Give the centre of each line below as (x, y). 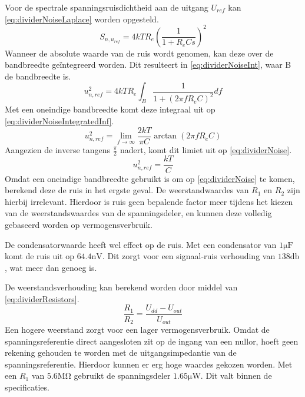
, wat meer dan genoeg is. (51, 267)
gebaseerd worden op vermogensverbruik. (79, 224)
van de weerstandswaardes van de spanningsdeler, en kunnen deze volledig (138, 213)
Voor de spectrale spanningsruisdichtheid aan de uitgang (107, 7)
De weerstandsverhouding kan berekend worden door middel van (121, 287)
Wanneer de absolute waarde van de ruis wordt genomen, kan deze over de (139, 53)
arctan (165, 136)
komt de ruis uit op (39, 256)
